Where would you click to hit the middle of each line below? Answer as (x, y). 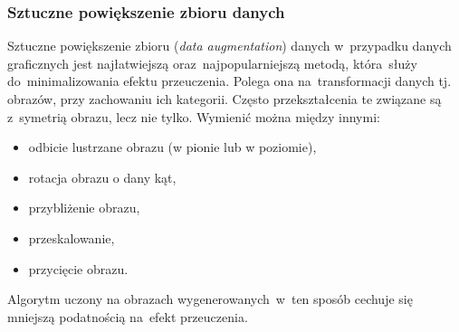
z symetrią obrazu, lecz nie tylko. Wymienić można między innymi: (194, 116)
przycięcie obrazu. (78, 268)
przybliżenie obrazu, (84, 208)
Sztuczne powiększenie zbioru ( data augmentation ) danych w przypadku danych (229, 46)
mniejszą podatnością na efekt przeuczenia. (128, 316)
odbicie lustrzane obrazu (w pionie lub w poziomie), (172, 147)
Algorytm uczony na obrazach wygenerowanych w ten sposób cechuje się (210, 299)
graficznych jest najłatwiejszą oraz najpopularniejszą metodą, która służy (212, 63)
